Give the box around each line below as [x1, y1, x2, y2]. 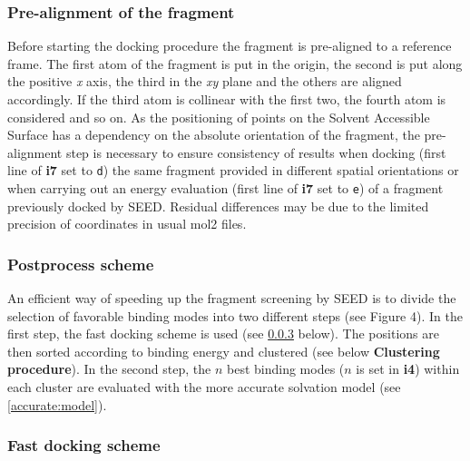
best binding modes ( [227, 359, 345, 378]
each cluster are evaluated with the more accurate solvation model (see [7, 378, 401, 397]
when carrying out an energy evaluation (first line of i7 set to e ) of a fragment [7, 179, 444, 198]
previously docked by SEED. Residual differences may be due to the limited [7, 196, 429, 215]
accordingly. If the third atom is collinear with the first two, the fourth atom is [7, 90, 446, 108]
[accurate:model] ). [7, 395, 107, 414]
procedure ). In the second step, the [7, 359, 211, 378]
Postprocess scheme [7, 252, 154, 275]
